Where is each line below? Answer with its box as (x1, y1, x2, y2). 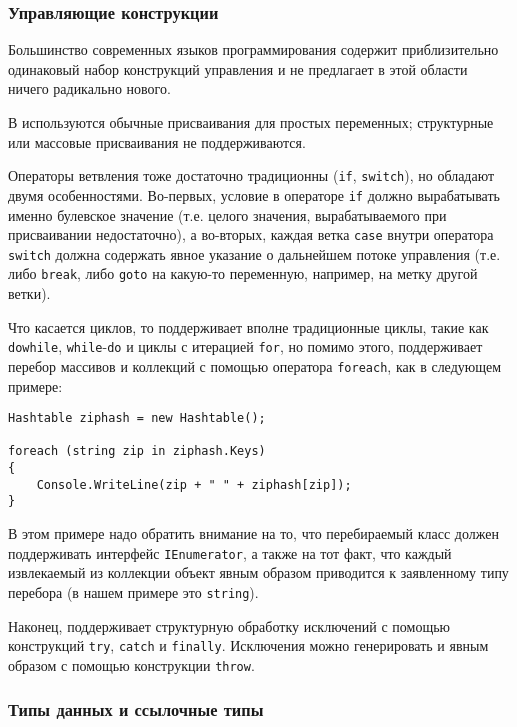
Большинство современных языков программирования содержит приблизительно (8, 39, 499, 60)
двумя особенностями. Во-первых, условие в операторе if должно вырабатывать (8, 184, 500, 205)
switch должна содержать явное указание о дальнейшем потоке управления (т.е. (8, 243, 501, 264)
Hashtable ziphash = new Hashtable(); (8, 411, 266, 426)
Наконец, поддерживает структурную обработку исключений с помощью (8, 615, 451, 636)
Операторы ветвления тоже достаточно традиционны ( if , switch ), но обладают (8, 165, 495, 186)
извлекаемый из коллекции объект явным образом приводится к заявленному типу (8, 562, 509, 583)
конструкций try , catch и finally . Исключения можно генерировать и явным (8, 635, 489, 656)
